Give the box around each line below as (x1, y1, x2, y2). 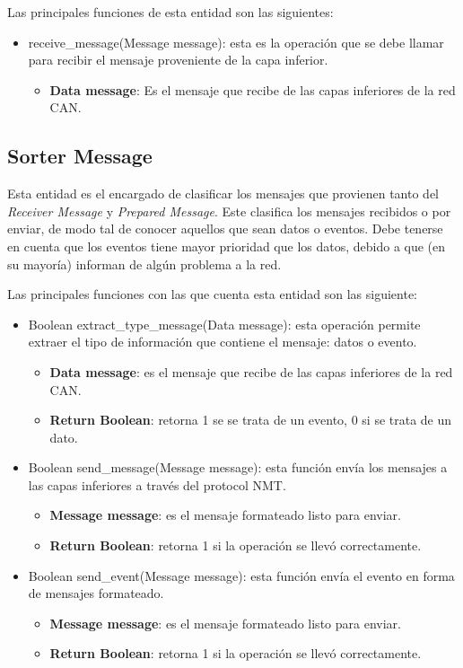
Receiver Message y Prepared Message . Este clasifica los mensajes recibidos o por (7, 201, 451, 220)
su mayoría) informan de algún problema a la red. (7, 254, 282, 273)
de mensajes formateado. (28, 584, 164, 602)
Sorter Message (7, 142, 153, 170)
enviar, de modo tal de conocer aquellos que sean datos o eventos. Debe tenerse (7, 219, 443, 238)
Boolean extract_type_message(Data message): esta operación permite (28, 314, 421, 333)
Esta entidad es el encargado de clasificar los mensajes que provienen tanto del (7, 184, 440, 203)
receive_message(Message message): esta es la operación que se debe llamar (28, 32, 444, 51)
